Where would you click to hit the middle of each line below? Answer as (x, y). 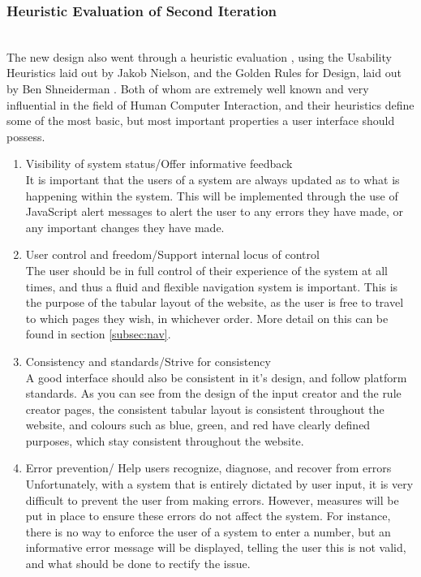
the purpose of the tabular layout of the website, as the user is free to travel (215, 302)
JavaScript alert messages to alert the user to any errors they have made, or (214, 211)
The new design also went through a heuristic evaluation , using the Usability (199, 56)
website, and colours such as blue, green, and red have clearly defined (198, 425)
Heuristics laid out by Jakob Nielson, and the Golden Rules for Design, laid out (204, 73)
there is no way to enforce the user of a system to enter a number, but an (208, 531)
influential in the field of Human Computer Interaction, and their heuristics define (210, 104)
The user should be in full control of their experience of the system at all (206, 270)
